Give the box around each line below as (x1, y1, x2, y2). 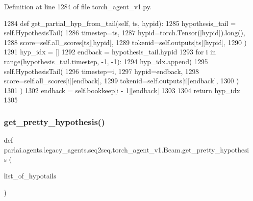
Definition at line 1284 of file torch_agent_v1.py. (4, 1, 152, 11)
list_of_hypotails (4, 170, 56, 180)
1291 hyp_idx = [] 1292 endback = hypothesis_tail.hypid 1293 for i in (4, 47, 216, 57)
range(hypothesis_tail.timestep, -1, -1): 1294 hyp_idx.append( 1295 (4, 56, 208, 66)
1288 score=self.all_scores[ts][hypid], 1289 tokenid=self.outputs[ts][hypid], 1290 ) (4, 37, 247, 47)
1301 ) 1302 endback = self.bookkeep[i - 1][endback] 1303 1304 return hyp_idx (4, 85, 240, 95)
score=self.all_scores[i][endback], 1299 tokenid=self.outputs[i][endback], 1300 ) (4, 75, 239, 86)
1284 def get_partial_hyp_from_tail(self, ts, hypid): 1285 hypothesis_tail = (4, 18, 236, 28)
